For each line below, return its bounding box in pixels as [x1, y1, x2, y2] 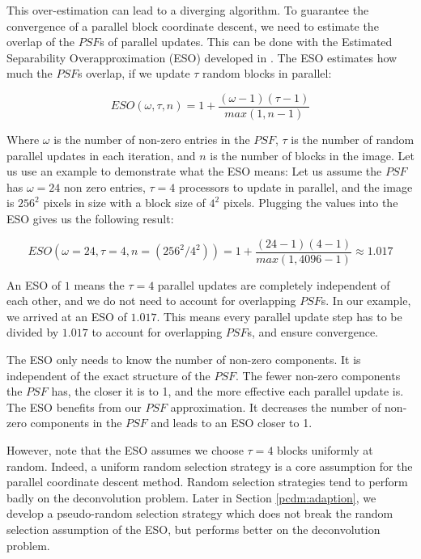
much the [6, 65, 53, 82]
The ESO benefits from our [6, 398, 142, 415]
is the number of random [291, 131, 415, 148]
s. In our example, [321, 292, 411, 309]
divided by [6, 324, 59, 341]
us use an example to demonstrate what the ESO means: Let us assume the [6, 163, 382, 180]
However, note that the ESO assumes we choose [6, 442, 244, 458]
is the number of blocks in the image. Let [210, 146, 415, 163]
